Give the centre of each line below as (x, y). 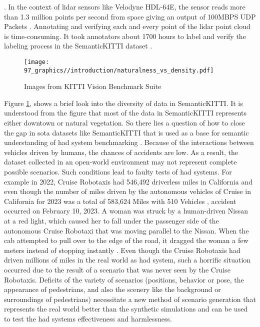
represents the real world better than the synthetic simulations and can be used (126, 309)
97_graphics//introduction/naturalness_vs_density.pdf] (119, 70)
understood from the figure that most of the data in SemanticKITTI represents (125, 113)
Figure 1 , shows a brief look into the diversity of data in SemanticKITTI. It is (123, 103)
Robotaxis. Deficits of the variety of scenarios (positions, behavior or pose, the (124, 279)
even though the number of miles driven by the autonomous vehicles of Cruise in (127, 191)
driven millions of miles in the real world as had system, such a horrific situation (127, 260)
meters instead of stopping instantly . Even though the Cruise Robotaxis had (122, 250)
